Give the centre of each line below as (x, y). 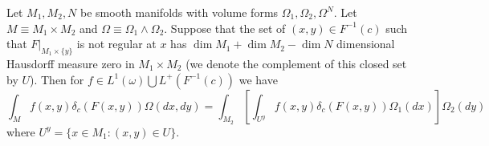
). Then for (57, 79)
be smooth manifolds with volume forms (179, 12)
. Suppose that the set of (225, 28)
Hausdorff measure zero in (71, 63)
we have (258, 79)
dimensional (366, 44)
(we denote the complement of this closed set (296, 63)
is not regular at (116, 44)
